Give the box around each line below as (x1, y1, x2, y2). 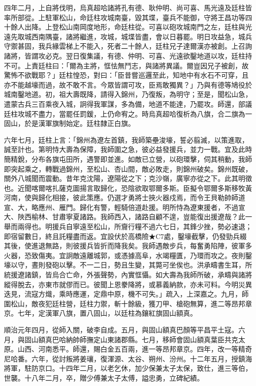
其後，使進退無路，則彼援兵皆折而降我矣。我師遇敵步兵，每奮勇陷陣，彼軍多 (4, 240, 252, 251)
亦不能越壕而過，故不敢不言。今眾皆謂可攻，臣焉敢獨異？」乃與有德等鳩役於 (4, 79, 252, 89)
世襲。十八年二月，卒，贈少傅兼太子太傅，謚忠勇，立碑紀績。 (4, 372, 204, 383)
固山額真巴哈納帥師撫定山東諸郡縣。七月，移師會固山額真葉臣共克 (24, 334, 238, 344)
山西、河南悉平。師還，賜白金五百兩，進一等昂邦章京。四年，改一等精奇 (17, 344, 252, 354)
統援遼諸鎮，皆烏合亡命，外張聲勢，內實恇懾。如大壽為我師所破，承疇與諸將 (4, 269, 252, 280)
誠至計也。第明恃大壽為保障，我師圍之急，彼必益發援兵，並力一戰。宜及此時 (4, 144, 252, 154)
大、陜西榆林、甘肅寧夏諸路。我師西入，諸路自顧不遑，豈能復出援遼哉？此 (4, 211, 245, 222)
